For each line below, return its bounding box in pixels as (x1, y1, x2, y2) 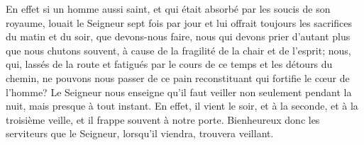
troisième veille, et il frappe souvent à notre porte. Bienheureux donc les (6, 112, 320, 127)
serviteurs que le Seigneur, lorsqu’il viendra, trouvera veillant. (6, 126, 274, 141)
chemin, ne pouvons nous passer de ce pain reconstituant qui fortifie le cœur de (6, 70, 350, 85)
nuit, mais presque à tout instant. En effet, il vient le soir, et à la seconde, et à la (6, 98, 358, 113)
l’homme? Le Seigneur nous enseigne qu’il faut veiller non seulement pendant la (6, 84, 352, 99)
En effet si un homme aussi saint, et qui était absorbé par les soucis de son (6, 1, 331, 16)
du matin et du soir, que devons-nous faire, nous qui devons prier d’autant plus (6, 29, 351, 44)
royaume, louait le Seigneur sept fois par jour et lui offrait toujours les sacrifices (6, 15, 353, 30)
